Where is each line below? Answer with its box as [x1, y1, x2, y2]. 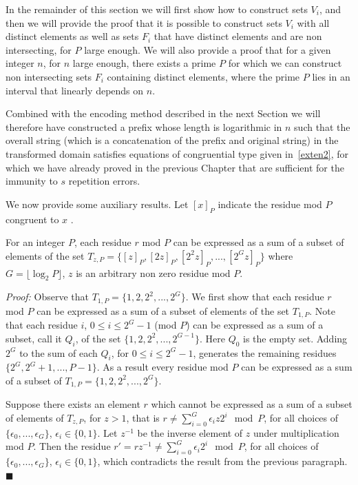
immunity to [6, 174, 58, 188]
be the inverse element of [137, 425, 243, 440]
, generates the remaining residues [193, 345, 337, 360]
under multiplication [253, 425, 339, 440]
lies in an [312, 69, 350, 83]
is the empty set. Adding [243, 331, 348, 345]
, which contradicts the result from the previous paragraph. [97, 454, 348, 468]
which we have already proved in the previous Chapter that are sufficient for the [6, 160, 344, 174]
